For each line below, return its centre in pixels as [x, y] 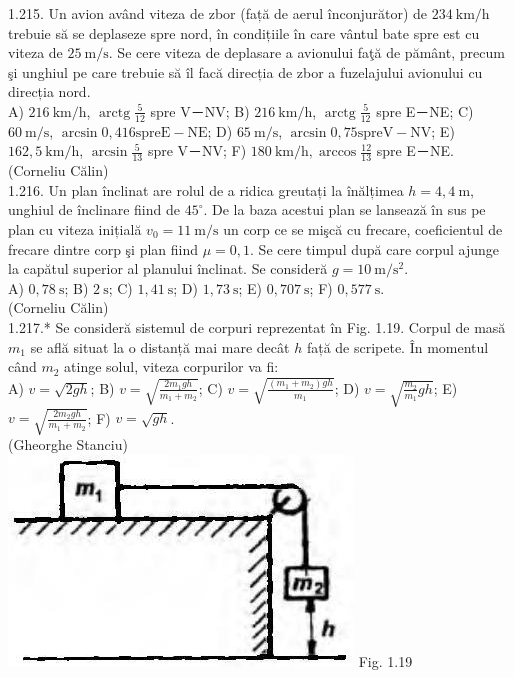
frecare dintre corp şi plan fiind [103, 248]
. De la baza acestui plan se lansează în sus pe [344, 209]
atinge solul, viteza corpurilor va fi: [171, 366]
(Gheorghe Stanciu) [68, 444]
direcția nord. [49, 91]
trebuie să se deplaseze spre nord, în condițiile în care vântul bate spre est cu [244, 32]
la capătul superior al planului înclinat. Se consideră [168, 268]
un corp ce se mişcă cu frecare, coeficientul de [363, 229]
